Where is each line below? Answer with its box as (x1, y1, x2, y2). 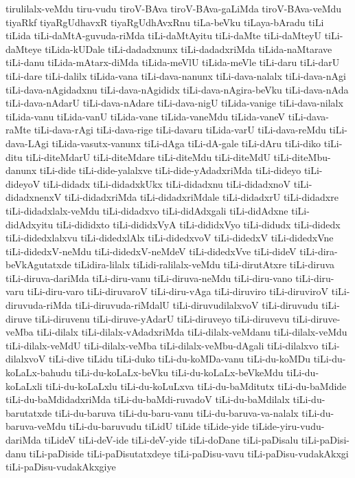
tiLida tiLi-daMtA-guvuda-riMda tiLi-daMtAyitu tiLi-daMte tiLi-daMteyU (5, 28, 321, 43)
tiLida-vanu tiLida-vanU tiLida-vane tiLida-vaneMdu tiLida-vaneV (5, 109, 286, 123)
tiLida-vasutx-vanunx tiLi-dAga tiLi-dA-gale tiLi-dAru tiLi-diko (51, 135, 321, 150)
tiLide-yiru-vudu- (252, 419, 325, 433)
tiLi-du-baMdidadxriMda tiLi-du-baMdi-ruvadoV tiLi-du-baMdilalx (5, 392, 290, 406)
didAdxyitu (5, 217, 54, 231)
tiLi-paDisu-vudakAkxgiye (5, 459, 116, 474)
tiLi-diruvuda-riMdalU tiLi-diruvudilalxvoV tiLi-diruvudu (75, 298, 319, 312)
